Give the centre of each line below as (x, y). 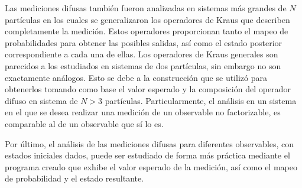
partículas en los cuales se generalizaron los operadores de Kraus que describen (147, 19)
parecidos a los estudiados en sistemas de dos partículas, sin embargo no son (143, 65)
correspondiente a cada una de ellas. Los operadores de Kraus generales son (142, 54)
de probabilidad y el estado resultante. (74, 178)
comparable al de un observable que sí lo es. (84, 123)
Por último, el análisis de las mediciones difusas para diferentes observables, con (150, 143)
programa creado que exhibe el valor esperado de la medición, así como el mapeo (151, 166)
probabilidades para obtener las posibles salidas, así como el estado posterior (144, 42)
